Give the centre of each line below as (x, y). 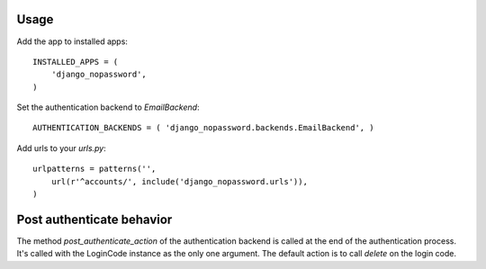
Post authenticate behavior (94, 219)
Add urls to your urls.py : (62, 148)
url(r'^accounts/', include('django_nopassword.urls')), (179, 181)
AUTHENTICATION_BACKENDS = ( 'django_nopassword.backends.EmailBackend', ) (203, 128)
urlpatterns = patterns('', (94, 169)
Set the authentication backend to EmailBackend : (108, 107)
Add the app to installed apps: (72, 41)
